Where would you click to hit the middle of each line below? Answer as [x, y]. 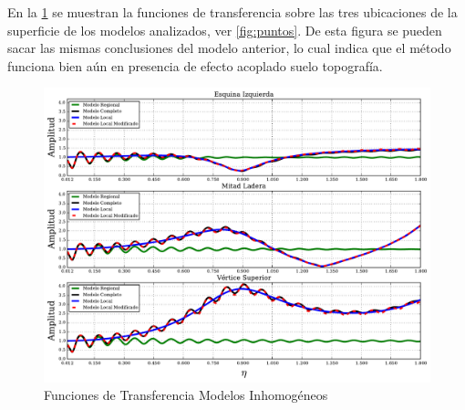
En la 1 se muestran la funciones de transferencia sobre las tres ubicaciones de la [232, 12]
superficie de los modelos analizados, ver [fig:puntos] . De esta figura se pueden [225, 30]
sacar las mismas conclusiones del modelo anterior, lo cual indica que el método [229, 48]
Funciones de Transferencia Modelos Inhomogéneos [186, 395]
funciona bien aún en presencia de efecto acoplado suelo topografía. [195, 65]
